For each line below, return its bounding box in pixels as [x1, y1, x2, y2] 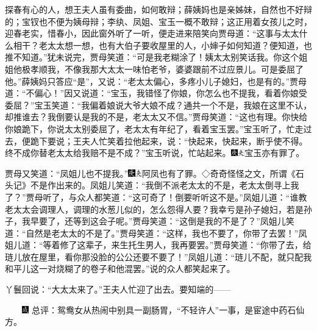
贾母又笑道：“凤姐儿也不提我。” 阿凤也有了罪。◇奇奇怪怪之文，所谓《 [5, 166, 296, 179]
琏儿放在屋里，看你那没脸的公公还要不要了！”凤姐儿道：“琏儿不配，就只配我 [5, 250, 312, 263]
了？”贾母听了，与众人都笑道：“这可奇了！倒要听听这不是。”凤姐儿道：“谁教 [5, 190, 307, 203]
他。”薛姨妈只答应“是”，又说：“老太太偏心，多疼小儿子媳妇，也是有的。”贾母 [5, 74, 307, 87]
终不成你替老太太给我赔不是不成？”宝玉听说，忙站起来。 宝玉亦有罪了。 [5, 146, 305, 159]
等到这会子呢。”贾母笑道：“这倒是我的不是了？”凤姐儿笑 [73, 215, 294, 227]
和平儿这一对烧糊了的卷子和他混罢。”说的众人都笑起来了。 [5, 262, 235, 275]
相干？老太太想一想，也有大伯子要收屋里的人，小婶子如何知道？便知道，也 [13, 38, 312, 51]
